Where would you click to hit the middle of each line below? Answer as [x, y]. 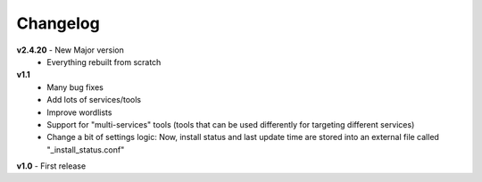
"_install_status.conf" [86, 149]
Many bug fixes [75, 87]
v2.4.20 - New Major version [70, 50]
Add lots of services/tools [94, 100]
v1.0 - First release [51, 166]
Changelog [58, 23]
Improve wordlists [79, 112]
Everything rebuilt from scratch [104, 62]
